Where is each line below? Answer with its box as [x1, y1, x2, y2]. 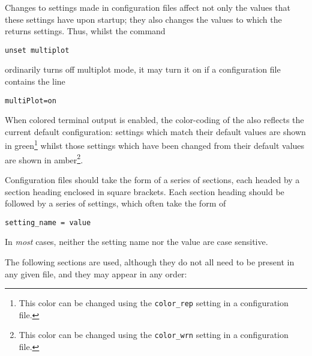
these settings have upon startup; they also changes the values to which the [5, 13, 282, 25]
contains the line [5, 75, 65, 88]
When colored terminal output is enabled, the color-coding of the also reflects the [5, 113, 304, 126]
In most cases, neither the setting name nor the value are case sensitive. [5, 235, 268, 248]
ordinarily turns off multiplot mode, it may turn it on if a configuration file [5, 63, 281, 76]
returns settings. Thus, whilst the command [5, 25, 166, 37]
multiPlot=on [5, 96, 56, 105]
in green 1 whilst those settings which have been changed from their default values [5, 137, 305, 152]
